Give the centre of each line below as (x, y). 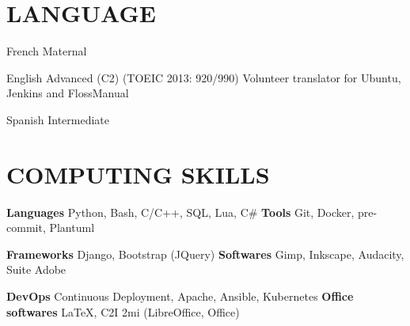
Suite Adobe (36, 269)
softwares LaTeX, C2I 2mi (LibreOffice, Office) (123, 311)
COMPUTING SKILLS (138, 174)
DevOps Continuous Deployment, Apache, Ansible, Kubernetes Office (180, 296)
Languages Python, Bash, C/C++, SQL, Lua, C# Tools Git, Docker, (180, 212)
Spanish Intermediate (58, 119)
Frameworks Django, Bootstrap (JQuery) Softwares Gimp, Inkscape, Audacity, (205, 254)
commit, (26, 227)
